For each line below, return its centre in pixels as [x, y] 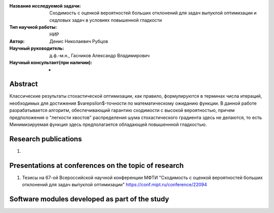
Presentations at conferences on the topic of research [97, 165]
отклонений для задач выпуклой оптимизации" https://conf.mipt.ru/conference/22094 [115, 185]
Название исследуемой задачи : [45, 6]
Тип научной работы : [33, 27]
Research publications [46, 139]
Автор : [17, 41]
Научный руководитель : [37, 49]
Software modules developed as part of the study [89, 199]
